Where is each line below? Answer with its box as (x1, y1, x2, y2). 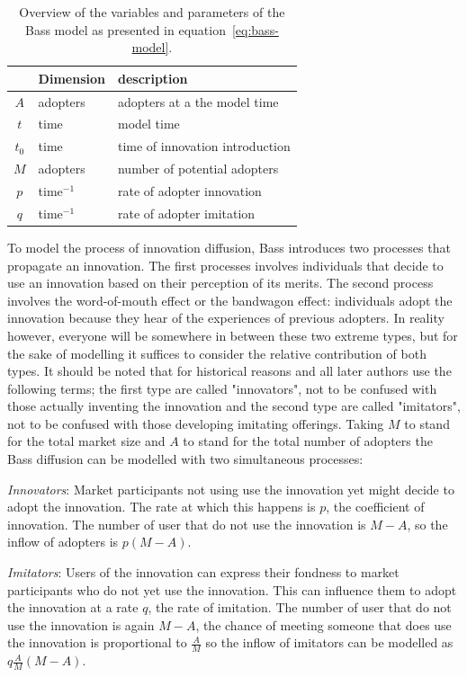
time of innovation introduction (117, 137, 291, 156)
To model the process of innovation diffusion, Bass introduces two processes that (7, 237, 451, 256)
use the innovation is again (7, 615, 155, 634)
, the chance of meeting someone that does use (195, 615, 452, 634)
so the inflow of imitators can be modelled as (205, 633, 454, 652)
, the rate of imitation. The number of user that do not (148, 598, 452, 617)
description (117, 68, 188, 87)
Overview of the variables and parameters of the (19, 3, 285, 21)
